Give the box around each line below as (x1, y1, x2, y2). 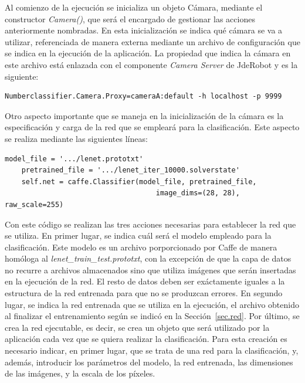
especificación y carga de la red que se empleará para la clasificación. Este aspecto (5, 121, 300, 133)
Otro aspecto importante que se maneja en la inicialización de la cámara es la (5, 109, 284, 121)
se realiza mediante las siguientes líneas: (5, 132, 148, 144)
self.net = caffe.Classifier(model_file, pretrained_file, (21, 177, 257, 186)
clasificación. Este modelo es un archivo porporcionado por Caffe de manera (5, 240, 277, 253)
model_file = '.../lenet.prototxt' (5, 154, 144, 163)
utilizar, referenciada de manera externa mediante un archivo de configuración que (5, 35, 300, 48)
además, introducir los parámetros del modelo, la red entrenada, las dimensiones (5, 355, 293, 368)
